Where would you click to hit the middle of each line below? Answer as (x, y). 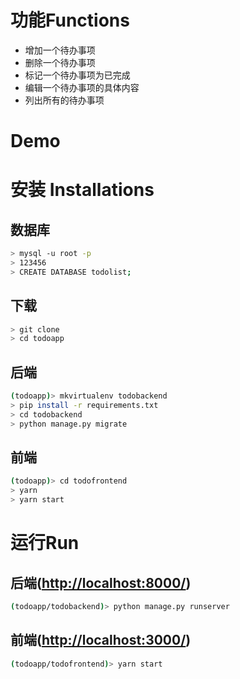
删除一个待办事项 (60, 62)
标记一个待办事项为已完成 (77, 75)
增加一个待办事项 (60, 50)
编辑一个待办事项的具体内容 (82, 87)
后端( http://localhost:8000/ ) (101, 582)
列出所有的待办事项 (64, 100)
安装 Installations (82, 190)
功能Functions (70, 20)
